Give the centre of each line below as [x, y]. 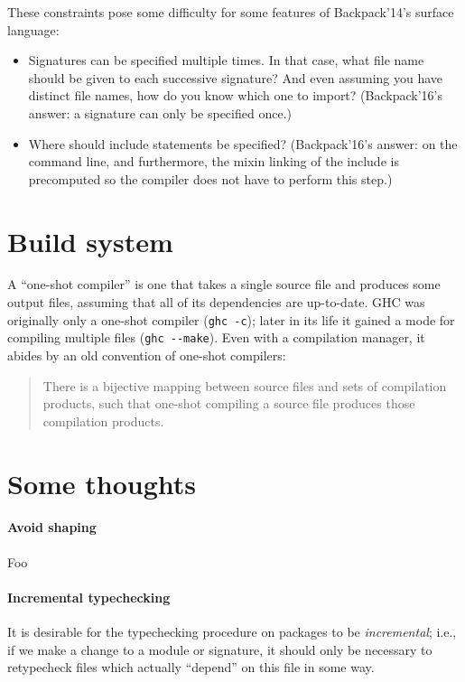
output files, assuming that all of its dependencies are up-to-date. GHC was [216, 302]
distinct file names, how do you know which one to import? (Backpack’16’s [235, 95]
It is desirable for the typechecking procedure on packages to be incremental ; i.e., [232, 631]
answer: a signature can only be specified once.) [160, 112]
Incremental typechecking [89, 597]
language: [33, 29]
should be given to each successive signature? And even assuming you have [236, 77]
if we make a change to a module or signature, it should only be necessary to [220, 649]
